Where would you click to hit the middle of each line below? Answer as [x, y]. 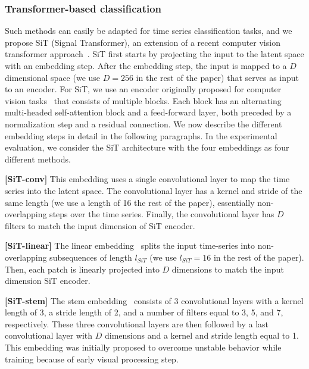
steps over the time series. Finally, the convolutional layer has [162, 214]
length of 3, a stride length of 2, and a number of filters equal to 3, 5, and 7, [144, 312]
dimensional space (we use [53, 77]
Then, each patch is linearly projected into [82, 269]
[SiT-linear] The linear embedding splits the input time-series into [130, 246]
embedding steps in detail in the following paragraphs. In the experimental [141, 135]
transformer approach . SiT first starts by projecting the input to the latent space [154, 54]
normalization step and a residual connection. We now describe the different [143, 123]
